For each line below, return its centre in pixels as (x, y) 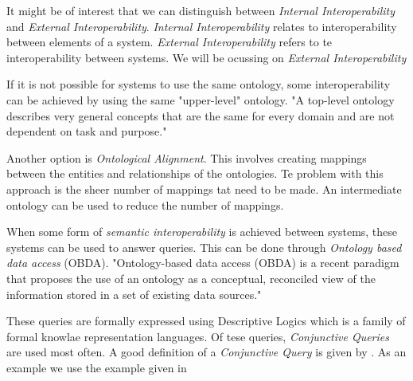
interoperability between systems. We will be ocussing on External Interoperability (206, 57)
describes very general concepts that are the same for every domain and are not (201, 115)
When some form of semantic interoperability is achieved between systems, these (202, 232)
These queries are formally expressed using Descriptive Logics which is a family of (206, 321)
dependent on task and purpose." (87, 131)
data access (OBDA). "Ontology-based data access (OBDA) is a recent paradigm (203, 263)
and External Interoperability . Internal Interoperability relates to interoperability (202, 26)
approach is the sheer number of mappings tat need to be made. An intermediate (204, 189)
